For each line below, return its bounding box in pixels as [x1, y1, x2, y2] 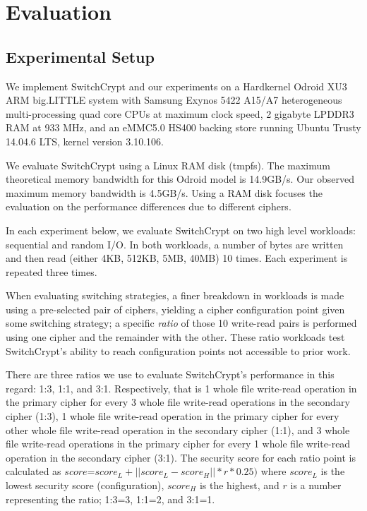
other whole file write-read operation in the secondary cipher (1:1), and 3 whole [6, 422, 350, 437]
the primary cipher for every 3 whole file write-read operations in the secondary [6, 395, 350, 409]
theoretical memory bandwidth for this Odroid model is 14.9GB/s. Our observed [6, 172, 354, 186]
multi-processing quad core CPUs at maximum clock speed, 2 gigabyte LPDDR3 [6, 106, 354, 121]
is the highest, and [199, 478, 279, 493]
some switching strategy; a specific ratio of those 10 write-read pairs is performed [6, 315, 357, 330]
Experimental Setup [6, 45, 155, 67]
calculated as [6, 464, 61, 479]
